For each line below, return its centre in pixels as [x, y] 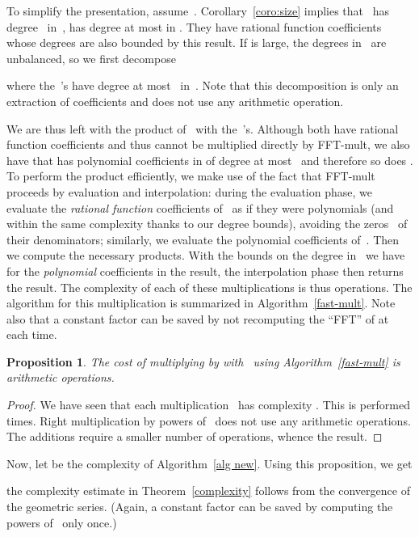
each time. [32, 334]
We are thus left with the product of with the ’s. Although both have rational [203, 128]
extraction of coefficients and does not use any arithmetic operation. [175, 101]
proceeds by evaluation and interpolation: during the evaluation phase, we [189, 191]
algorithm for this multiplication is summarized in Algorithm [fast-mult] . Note [201, 303]
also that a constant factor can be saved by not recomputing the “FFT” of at [198, 318]
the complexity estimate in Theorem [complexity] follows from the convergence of [208, 490]
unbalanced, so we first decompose [91, 58]
